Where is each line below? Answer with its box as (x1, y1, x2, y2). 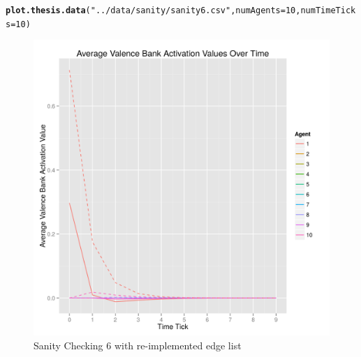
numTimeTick (300, 6, 356, 15)
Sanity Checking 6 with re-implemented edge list (34, 337, 242, 352)
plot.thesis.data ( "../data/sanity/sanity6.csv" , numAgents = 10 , (6, 6, 301, 15)
